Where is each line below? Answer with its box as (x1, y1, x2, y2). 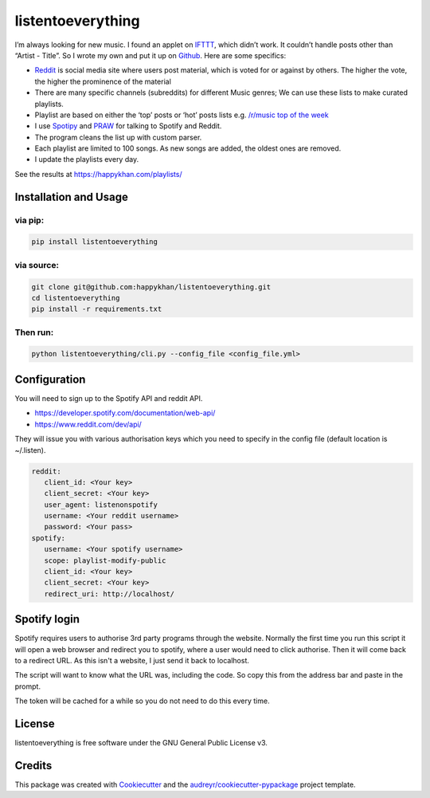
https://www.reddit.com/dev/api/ (34, 419, 143, 429)
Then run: (14, 327, 54, 338)
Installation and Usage (14, 190, 129, 203)
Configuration (14, 372, 86, 386)
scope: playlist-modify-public (44, 556, 166, 565)
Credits (14, 758, 53, 772)
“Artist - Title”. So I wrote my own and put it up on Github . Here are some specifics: (14, 50, 287, 60)
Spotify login (14, 612, 80, 626)
